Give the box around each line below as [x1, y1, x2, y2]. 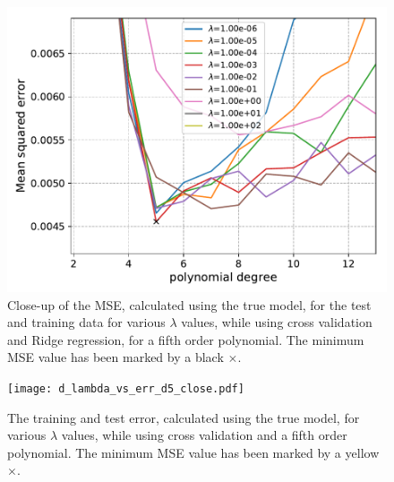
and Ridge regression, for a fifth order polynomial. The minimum [7, 330, 364, 349]
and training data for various [7, 313, 166, 331]
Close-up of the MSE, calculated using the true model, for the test [7, 295, 372, 314]
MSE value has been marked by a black [7, 348, 224, 366]
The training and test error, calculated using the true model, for [7, 408, 360, 426]
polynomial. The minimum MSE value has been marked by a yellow [7, 443, 380, 461]
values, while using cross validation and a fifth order [61, 426, 347, 444]
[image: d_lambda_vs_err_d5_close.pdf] [7, 382, 244, 395]
